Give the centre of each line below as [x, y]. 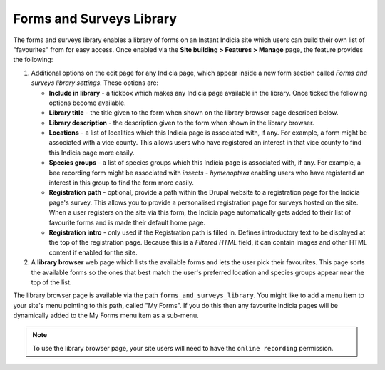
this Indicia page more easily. [92, 153]
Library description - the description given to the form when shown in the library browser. [181, 123]
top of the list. [51, 282]
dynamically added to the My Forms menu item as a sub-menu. [106, 315]
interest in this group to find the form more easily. [121, 183]
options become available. [87, 103]
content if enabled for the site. [93, 252]
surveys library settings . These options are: [95, 83]
